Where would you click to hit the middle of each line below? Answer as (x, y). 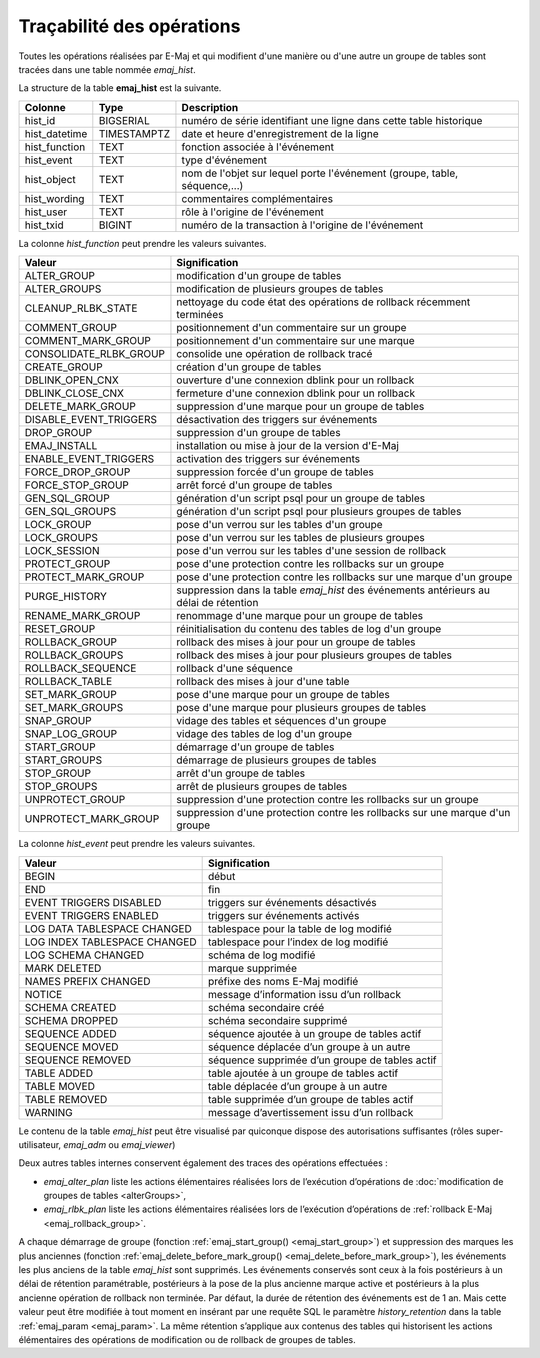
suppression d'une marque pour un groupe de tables (300, 407)
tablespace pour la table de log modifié (299, 928)
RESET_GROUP (60, 629)
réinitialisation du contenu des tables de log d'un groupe (309, 629)
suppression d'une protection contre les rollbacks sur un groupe (327, 800)
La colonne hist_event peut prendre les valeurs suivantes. (137, 844)
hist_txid (44, 225)
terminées (200, 315)
